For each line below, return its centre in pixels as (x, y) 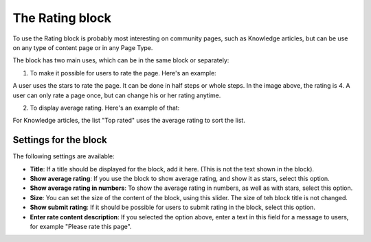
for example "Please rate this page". (81, 226)
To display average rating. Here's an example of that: (105, 108)
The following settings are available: (64, 156)
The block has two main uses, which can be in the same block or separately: (121, 60)
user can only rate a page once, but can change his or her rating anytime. (117, 95)
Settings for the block (60, 140)
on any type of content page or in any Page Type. (83, 47)
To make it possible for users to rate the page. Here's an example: (123, 73)
